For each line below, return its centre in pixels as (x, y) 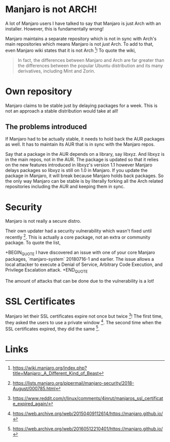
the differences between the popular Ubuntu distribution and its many (90, 65)
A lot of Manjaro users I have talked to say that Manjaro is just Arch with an (83, 23)
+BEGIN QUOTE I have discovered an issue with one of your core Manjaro (80, 253)
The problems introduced (46, 127)
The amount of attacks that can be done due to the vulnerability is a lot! (80, 281)
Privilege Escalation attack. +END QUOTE (47, 270)
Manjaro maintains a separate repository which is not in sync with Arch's (81, 39)
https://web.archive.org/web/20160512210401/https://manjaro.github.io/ (88, 429)
